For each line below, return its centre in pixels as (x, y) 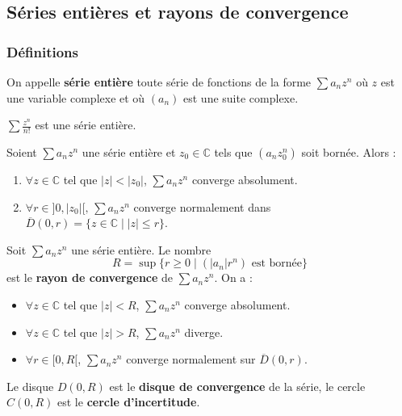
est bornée (277, 264)
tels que (233, 152)
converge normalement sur (191, 359)
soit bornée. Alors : (349, 152)
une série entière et (129, 152)
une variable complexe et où (76, 97)
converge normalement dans (202, 206)
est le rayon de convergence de (90, 277)
